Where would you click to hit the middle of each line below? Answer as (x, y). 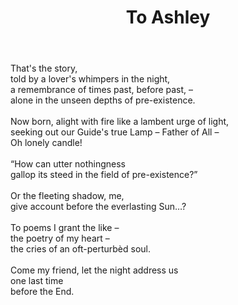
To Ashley (168, 17)
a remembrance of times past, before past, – (102, 90)
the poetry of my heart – (60, 238)
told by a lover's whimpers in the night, (90, 79)
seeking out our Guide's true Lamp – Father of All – (115, 132)
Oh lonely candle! (46, 143)
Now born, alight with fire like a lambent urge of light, (120, 122)
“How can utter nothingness (68, 164)
